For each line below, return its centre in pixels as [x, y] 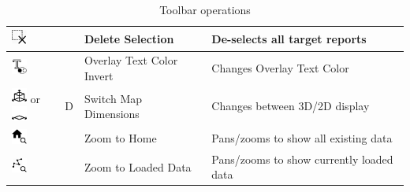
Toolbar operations [205, 9]
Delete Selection [129, 38]
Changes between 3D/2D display [291, 106]
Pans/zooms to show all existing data [302, 137]
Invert [99, 75]
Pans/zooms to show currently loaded [302, 159]
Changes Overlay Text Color [280, 68]
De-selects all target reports [289, 38]
